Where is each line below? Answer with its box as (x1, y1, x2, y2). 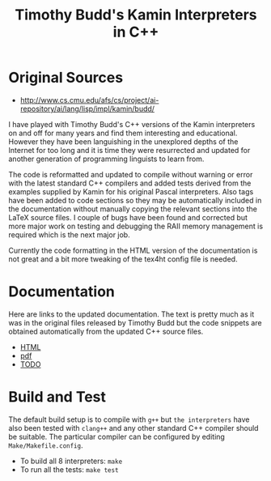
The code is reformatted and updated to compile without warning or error (8, 169, 253, 179)
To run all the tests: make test (19, 464, 119, 475)
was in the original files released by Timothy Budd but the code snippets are (8, 317, 262, 327)
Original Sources (8, 69, 124, 87)
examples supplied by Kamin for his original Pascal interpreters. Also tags (8, 186, 254, 196)
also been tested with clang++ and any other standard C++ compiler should (8, 423, 259, 432)
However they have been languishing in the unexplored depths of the (8, 136, 239, 147)
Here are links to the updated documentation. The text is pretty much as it (8, 309, 255, 319)
